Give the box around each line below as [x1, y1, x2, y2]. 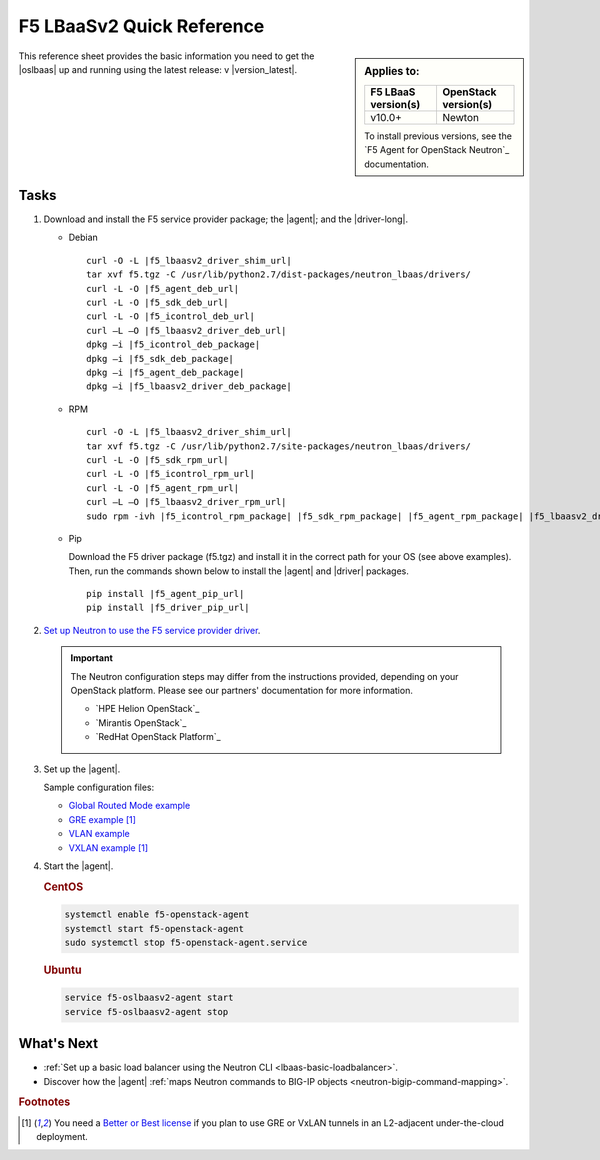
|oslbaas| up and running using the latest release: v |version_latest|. [18, 63, 298, 75]
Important [70, 652, 114, 664]
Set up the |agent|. [43, 763, 121, 775]
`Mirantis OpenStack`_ [95, 716, 187, 729]
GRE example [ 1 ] [68, 813, 137, 825]
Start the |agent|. [43, 860, 114, 872]
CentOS [43, 880, 84, 894]
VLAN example [68, 828, 130, 840]
